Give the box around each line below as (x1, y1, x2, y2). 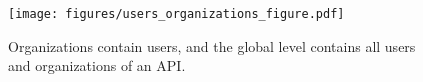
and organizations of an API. (8, 55, 186, 76)
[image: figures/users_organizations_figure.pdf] (8, 7, 345, 21)
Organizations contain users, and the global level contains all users (8, 35, 416, 56)
